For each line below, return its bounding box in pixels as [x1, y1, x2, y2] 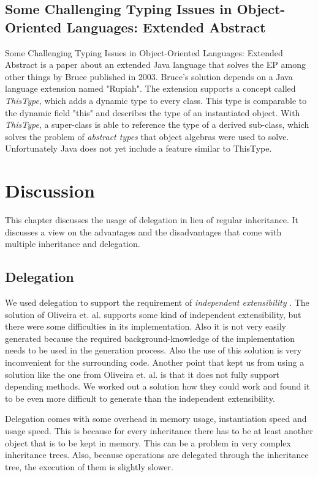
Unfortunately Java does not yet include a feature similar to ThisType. [5, 142, 272, 155]
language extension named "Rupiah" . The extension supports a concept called [5, 82, 296, 95]
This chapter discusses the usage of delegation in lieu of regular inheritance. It [5, 213, 298, 226]
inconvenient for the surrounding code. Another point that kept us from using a [5, 356, 305, 369]
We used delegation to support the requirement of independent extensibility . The [5, 296, 309, 309]
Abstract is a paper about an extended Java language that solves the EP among [5, 58, 306, 71]
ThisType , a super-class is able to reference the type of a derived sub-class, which [5, 118, 309, 131]
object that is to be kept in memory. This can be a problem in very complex [5, 436, 291, 449]
